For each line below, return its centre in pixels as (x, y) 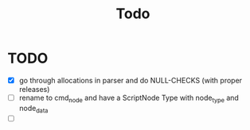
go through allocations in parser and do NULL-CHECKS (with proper (131, 80)
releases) (34, 89)
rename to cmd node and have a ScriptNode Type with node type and (129, 98)
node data (33, 109)
